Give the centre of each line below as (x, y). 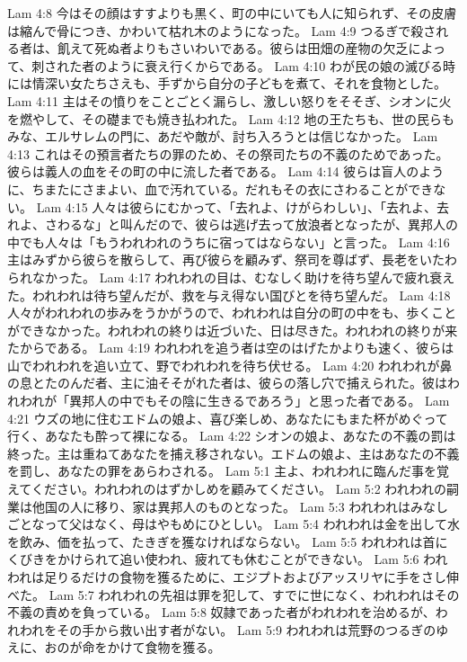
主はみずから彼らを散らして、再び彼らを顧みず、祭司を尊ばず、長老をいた (226, 259)
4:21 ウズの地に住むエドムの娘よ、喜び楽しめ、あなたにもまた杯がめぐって (228, 418)
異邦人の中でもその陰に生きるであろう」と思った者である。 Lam (260, 401)
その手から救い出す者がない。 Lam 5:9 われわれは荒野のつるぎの (247, 629)
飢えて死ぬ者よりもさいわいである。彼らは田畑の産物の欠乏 (233, 48)
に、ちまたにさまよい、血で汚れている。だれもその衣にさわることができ (220, 188)
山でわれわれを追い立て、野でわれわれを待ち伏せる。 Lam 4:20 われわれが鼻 (230, 365)
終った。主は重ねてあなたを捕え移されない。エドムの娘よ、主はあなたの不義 (233, 453)
